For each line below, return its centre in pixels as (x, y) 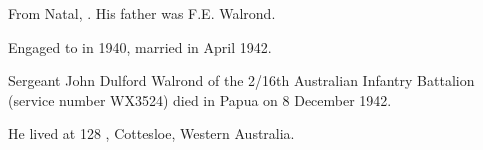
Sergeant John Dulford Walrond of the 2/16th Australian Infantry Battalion (241, 80)
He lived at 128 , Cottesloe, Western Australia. (151, 133)
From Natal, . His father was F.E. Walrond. (142, 13)
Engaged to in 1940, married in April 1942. (140, 46)
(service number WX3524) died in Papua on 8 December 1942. (200, 99)
